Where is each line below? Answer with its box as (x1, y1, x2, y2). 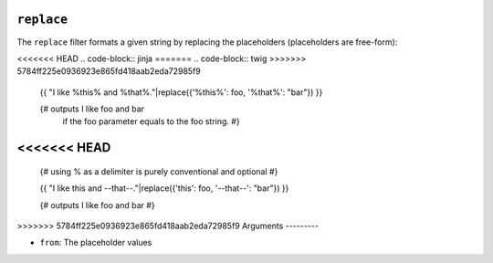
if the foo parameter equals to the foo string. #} (62, 116, 241, 127)
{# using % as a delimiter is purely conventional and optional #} (39, 165, 278, 177)
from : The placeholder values (39, 237, 152, 248)
